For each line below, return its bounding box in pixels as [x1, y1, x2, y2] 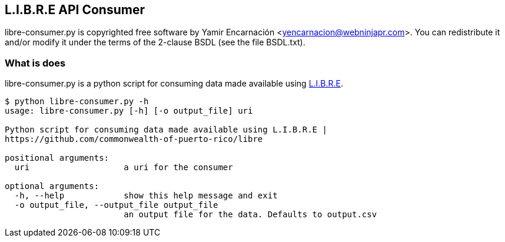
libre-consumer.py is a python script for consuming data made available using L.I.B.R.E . [5, 78, 344, 89]
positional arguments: [5, 153, 109, 163]
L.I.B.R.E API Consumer [5, 2, 145, 17]
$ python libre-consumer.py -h [5, 97, 149, 107]
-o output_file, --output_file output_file [14, 200, 218, 210]
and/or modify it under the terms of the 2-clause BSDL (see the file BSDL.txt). [5, 37, 305, 48]
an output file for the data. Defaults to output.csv [124, 210, 377, 220]
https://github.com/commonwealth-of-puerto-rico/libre [5, 134, 263, 144]
